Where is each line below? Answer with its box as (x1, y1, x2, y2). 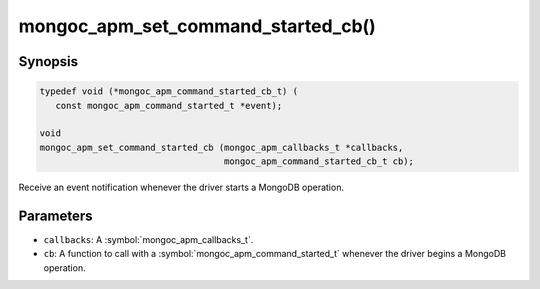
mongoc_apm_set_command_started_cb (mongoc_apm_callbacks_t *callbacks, (39, 141, 404, 153)
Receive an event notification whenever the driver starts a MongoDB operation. (18, 181, 345, 194)
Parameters (18, 207, 93, 224)
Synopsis (18, 53, 79, 70)
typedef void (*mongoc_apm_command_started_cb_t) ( (39, 86, 299, 97)
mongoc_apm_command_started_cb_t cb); (223, 156, 415, 167)
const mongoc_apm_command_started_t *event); (55, 100, 283, 111)
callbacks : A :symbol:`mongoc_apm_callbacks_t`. (43, 234, 254, 245)
